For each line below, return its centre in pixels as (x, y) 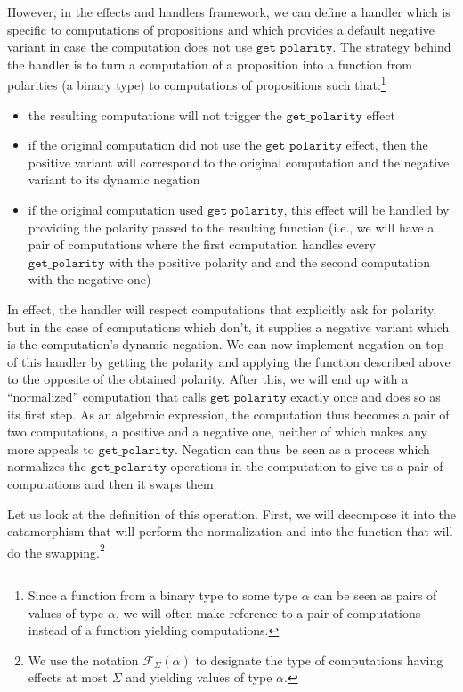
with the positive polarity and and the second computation (269, 261)
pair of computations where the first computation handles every (202, 244)
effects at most (68, 677)
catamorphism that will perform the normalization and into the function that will (230, 531)
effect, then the (387, 145)
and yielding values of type (199, 677)
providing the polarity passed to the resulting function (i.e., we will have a (231, 227)
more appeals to (51, 448)
